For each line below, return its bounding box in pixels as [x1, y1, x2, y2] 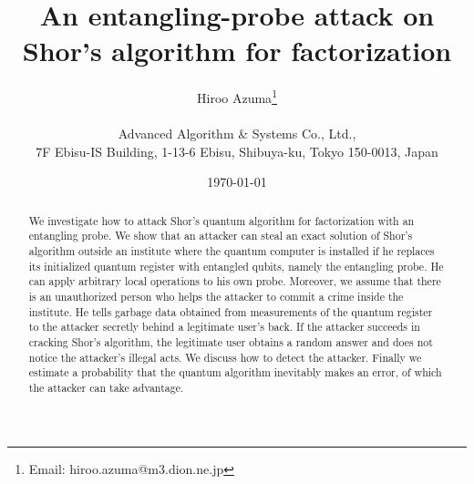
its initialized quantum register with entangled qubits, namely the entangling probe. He [28, 258, 444, 273]
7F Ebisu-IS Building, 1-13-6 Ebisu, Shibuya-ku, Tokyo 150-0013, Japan [36, 141, 438, 160]
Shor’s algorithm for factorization [22, 32, 452, 69]
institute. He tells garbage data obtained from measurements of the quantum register [28, 304, 433, 319]
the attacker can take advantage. [28, 379, 184, 395]
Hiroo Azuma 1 [197, 86, 277, 107]
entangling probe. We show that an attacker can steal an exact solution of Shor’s [28, 228, 413, 243]
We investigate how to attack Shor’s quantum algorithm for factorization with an [28, 212, 415, 228]
